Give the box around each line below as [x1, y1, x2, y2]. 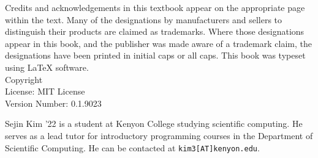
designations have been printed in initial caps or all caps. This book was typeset [5, 49, 306, 62]
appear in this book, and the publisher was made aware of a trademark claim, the [5, 37, 312, 49]
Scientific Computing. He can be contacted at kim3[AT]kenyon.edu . [5, 141, 260, 154]
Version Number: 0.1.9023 [5, 96, 102, 109]
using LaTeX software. [5, 60, 89, 73]
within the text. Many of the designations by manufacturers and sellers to [5, 13, 282, 26]
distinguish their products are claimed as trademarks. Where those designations [5, 25, 305, 38]
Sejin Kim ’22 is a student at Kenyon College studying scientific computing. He [5, 117, 303, 130]
